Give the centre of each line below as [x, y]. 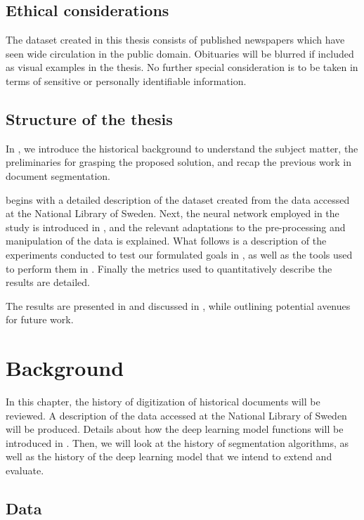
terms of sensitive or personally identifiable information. [126, 80]
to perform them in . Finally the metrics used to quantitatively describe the [169, 268]
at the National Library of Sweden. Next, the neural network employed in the [173, 213]
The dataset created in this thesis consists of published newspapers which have [175, 40]
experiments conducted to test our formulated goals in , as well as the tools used [179, 254]
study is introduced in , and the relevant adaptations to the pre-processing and [176, 227]
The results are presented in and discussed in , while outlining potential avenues [178, 305]
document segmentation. [58, 175]
